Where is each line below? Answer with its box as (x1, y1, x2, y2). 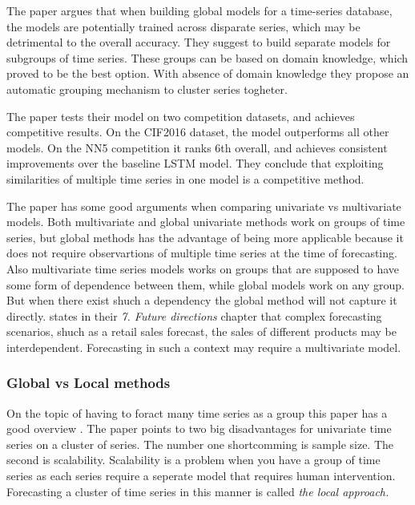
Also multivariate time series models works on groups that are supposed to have (6, 260, 399, 277)
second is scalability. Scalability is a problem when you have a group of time (6, 451, 381, 468)
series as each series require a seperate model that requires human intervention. (6, 467, 396, 484)
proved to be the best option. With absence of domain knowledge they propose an (6, 65, 409, 82)
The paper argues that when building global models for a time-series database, (6, 2, 393, 18)
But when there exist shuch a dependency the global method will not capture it (6, 292, 397, 309)
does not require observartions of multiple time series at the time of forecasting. (6, 244, 397, 261)
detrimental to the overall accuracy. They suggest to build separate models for (6, 34, 391, 50)
